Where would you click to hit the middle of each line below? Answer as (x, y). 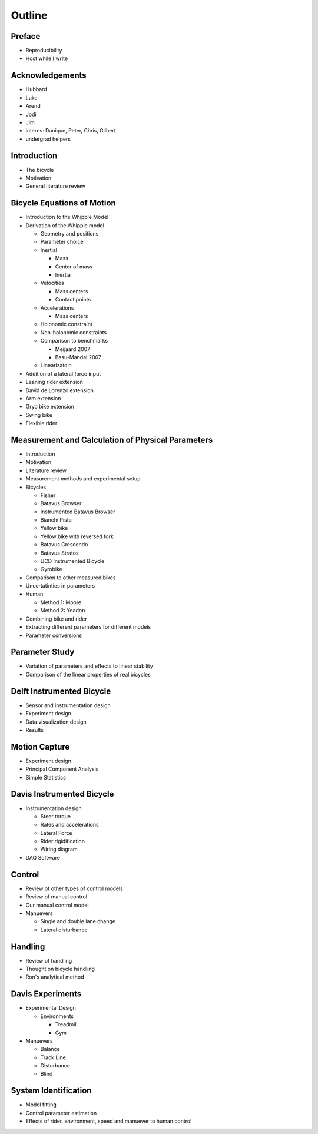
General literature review (55, 186)
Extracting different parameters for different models (88, 627)
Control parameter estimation (61, 1113)
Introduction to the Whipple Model (67, 217)
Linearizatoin (56, 366)
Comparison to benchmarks (74, 341)
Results (35, 730)
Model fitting (41, 1105)
